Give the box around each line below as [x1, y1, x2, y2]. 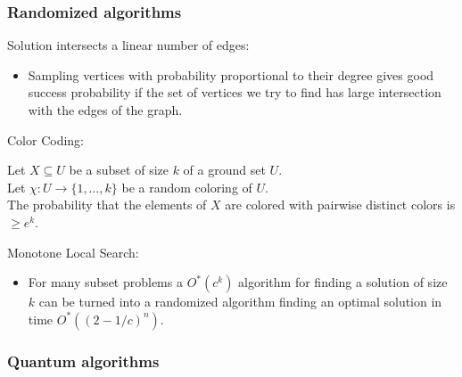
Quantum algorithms [7, 349, 160, 372]
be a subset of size [69, 160, 169, 179]
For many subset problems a [28, 273, 183, 291]
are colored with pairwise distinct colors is [225, 195, 456, 214]
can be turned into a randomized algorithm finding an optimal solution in [38, 292, 442, 311]
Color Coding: [7, 130, 85, 149]
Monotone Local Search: [7, 242, 139, 261]
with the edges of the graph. [28, 101, 183, 119]
